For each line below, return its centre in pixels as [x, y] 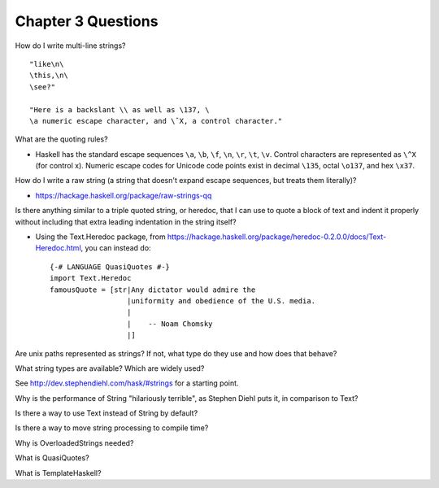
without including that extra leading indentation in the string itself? [126, 222]
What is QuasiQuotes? [52, 458]
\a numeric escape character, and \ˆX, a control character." [156, 121]
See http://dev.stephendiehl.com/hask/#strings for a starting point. [127, 383]
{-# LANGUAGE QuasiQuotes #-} [110, 267]
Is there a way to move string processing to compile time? [112, 428]
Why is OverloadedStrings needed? [74, 442]
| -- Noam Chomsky [170, 324]
